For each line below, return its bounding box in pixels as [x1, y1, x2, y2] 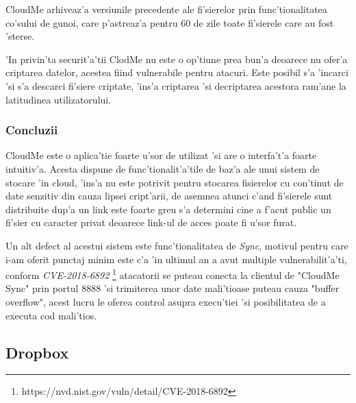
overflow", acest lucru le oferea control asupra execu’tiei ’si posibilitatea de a [5, 294, 326, 308]
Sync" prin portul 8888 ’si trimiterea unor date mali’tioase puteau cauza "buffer [5, 281, 340, 295]
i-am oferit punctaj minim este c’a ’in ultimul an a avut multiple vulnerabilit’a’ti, [5, 252, 347, 266]
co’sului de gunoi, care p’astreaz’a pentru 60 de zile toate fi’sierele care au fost [5, 15, 334, 29]
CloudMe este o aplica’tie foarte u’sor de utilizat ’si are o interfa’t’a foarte [5, 148, 317, 162]
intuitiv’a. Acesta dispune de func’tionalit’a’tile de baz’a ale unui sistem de [5, 161, 320, 175]
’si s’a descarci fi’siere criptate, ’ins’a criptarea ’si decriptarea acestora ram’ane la [5, 78, 346, 93]
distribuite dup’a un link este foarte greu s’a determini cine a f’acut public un [5, 201, 331, 216]
